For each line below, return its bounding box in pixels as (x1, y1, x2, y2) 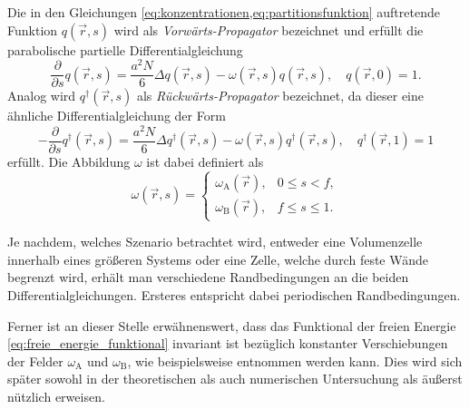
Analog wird (7, 86, 76, 105)
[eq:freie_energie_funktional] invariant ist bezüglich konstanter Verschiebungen (7, 334, 448, 353)
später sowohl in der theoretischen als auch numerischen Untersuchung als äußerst (7, 369, 463, 388)
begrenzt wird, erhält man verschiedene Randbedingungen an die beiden (7, 268, 409, 287)
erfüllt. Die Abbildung (7, 152, 131, 171)
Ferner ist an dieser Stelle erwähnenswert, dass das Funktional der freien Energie (7, 316, 456, 335)
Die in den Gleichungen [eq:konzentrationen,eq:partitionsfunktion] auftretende (7, 3, 440, 21)
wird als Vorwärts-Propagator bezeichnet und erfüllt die (113, 20, 424, 39)
